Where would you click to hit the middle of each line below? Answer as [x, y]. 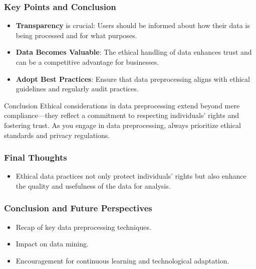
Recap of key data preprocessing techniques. [83, 227]
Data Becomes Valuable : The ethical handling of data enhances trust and [134, 52]
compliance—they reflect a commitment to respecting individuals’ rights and [121, 115]
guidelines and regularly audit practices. [77, 89]
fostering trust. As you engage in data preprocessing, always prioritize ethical [122, 125]
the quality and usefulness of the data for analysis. [93, 185]
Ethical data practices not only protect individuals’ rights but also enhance [131, 176]
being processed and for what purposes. [76, 35]
